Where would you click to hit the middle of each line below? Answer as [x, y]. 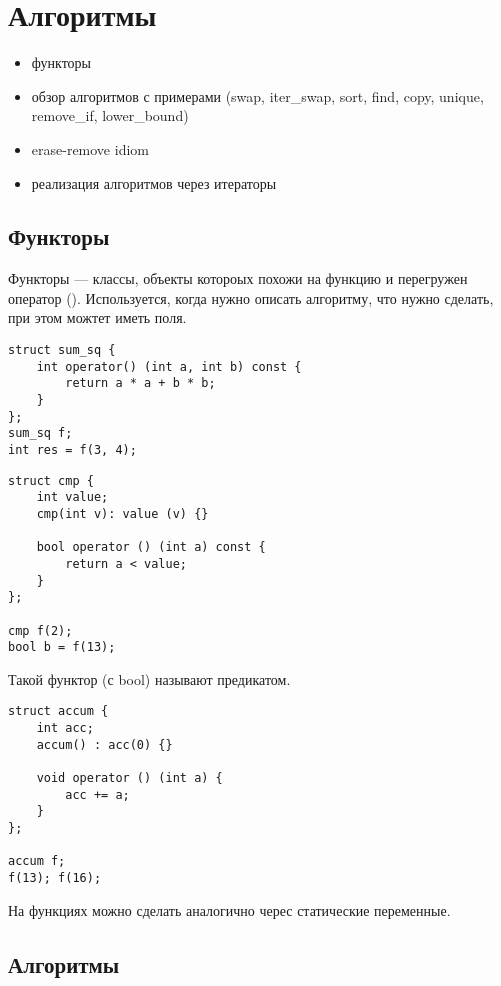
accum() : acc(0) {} [104, 744]
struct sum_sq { [62, 350]
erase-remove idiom [90, 148]
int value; [72, 497]
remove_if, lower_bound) [110, 115]
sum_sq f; [40, 433]
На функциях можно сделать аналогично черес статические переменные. [229, 909]
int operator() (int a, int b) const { [169, 366]
